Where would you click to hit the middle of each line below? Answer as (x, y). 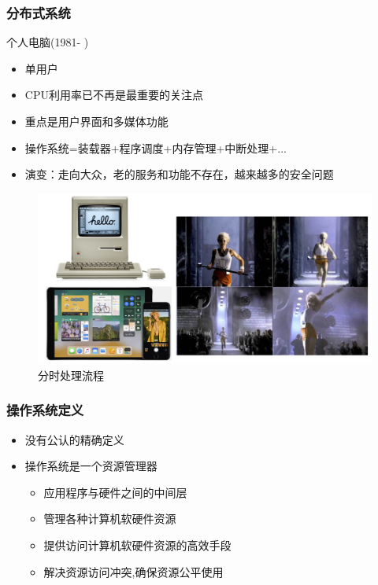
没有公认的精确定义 (74, 439)
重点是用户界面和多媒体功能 (96, 121)
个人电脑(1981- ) (48, 42)
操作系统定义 (45, 410)
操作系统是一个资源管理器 (91, 466)
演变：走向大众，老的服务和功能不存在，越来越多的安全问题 (179, 174)
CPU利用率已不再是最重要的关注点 (114, 95)
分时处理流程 (71, 375)
